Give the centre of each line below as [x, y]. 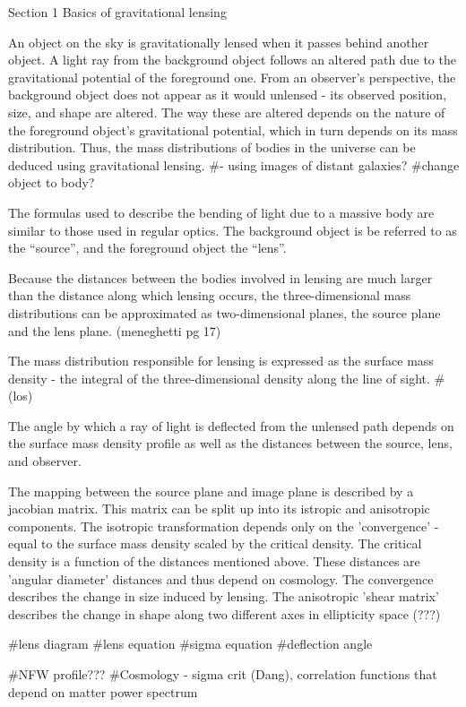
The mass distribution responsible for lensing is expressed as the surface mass [221, 361]
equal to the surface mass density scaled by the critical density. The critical [215, 543]
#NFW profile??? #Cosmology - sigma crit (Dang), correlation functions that [223, 674]
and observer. [45, 461]
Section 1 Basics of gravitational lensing [117, 12]
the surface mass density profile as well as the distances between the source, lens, [230, 443]
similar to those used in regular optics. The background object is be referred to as [233, 230]
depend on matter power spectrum [103, 691]
